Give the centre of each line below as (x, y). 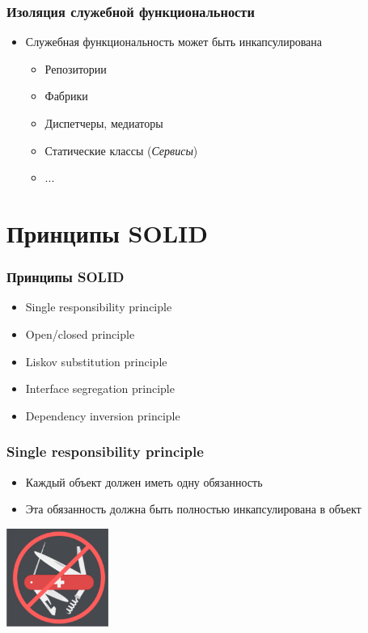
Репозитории (76, 68)
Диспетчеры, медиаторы (104, 123)
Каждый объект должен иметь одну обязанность (144, 481)
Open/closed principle (80, 333)
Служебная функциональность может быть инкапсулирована (174, 42)
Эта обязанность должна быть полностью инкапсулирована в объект (193, 509)
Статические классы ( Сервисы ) (121, 150)
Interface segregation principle (100, 388)
